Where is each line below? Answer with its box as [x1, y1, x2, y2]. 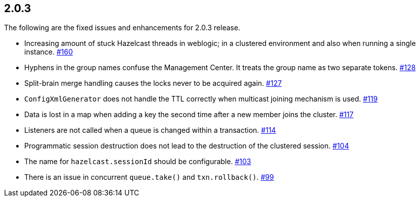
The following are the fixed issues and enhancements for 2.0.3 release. [4, 23, 241, 32]
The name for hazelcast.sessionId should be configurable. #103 [24, 157, 251, 166]
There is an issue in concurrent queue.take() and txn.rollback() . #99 [24, 173, 274, 182]
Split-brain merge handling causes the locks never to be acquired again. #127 [24, 79, 282, 88]
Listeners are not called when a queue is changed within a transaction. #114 [24, 126, 276, 135]
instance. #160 [24, 47, 73, 57]
